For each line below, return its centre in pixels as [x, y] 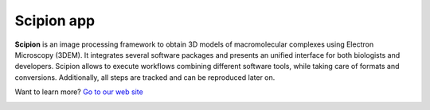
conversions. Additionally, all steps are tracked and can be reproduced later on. [145, 77]
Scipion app [55, 21]
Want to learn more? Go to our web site [79, 92]
